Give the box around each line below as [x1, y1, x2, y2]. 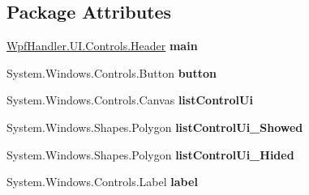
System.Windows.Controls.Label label [6, 173, 198, 190]
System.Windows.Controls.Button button [6, 64, 217, 81]
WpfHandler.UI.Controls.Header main [6, 37, 198, 54]
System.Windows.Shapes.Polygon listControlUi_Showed [6, 118, 303, 135]
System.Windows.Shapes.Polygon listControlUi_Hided [6, 146, 294, 163]
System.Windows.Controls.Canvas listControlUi [6, 91, 253, 108]
